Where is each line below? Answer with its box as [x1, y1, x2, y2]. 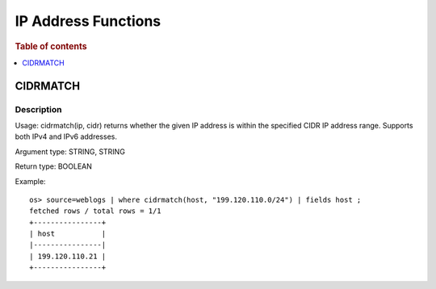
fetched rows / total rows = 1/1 [29, 207, 161, 216]
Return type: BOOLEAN [15, 161, 93, 171]
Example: [15, 176, 46, 186]
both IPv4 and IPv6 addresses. [15, 132, 117, 141]
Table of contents [15, 40, 88, 52]
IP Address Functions [15, 12, 161, 30]
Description [15, 103, 62, 115]
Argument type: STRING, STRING [15, 146, 125, 157]
